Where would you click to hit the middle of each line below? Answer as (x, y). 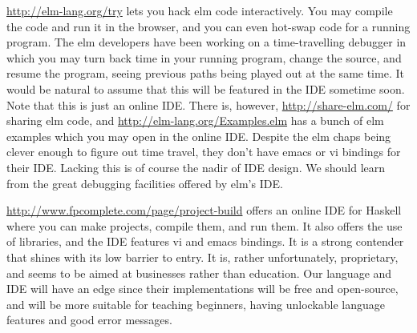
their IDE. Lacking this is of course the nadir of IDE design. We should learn (196, 167)
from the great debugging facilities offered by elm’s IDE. (145, 183)
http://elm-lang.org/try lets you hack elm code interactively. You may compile (200, 10)
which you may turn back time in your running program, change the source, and (204, 57)
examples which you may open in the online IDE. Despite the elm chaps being (199, 136)
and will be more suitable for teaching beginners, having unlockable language (196, 304)
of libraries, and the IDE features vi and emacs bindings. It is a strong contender (205, 241)
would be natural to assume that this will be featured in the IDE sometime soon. (206, 88)
